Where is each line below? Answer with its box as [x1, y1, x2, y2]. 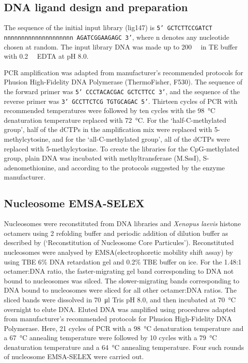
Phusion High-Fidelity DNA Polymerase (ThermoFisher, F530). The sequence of [4, 77, 243, 87]
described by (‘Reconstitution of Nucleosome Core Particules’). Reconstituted [4, 237, 234, 247]
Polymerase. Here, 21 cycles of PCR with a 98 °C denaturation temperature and [4, 323, 244, 333]
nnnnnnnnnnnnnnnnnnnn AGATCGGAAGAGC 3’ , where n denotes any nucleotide [4, 32, 230, 42]
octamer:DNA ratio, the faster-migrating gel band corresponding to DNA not [4, 266, 234, 276]
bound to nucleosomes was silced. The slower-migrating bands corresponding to [4, 275, 240, 285]
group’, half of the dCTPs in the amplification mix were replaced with [4, 124, 212, 134]
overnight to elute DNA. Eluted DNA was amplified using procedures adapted [4, 304, 236, 314]
